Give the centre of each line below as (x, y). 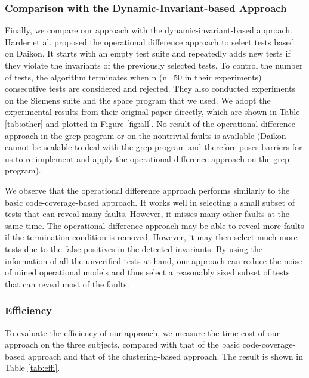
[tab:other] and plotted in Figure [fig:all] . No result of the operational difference (150, 123)
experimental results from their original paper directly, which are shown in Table (152, 112)
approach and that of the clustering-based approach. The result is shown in (165, 356)
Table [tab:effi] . (33, 368)
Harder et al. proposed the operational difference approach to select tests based (150, 41)
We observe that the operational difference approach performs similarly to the (147, 190)
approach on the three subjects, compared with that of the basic (122, 344)
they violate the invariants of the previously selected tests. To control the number (154, 65)
